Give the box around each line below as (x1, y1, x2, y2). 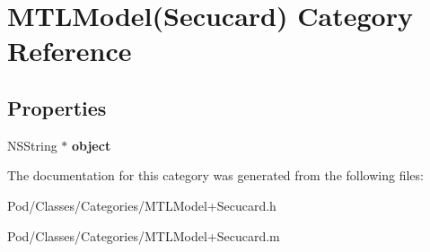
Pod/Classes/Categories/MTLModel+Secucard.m (7, 226, 280, 245)
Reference (7, 32, 132, 69)
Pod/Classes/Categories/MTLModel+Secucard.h (7, 196, 276, 214)
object (72, 135, 111, 154)
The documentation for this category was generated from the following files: (7, 166, 424, 185)
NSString (7, 135, 57, 154)
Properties (7, 93, 107, 121)
